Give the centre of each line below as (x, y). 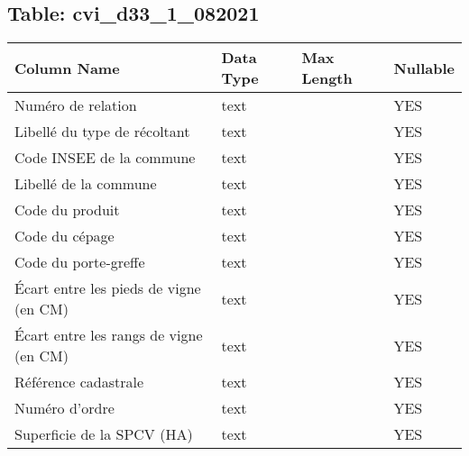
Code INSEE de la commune (105, 158)
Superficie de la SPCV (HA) (104, 434)
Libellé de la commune (86, 184)
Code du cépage (64, 236)
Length (327, 78)
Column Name (67, 68)
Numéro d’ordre (64, 408)
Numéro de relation (76, 105)
